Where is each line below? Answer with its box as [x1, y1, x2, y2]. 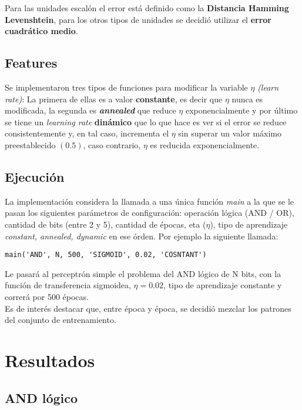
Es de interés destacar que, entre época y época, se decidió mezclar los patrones [5, 302, 291, 314]
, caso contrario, [83, 138, 141, 151]
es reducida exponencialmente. [150, 138, 260, 151]
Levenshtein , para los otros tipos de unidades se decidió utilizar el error [5, 13, 272, 25]
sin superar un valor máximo [178, 127, 282, 139]
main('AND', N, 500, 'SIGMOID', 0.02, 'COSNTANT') [5, 251, 207, 259]
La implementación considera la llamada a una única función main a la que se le [5, 195, 294, 207]
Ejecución [5, 167, 65, 185]
